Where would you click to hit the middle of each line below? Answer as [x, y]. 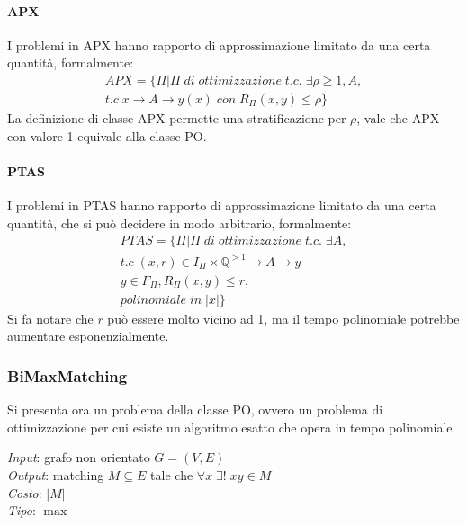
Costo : [25, 492]
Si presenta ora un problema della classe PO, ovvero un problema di [195, 409]
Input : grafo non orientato [79, 457]
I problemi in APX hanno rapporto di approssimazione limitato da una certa [219, 44]
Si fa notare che [50, 318]
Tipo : [22, 510]
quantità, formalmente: [71, 62]
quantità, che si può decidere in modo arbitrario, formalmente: [180, 222]
